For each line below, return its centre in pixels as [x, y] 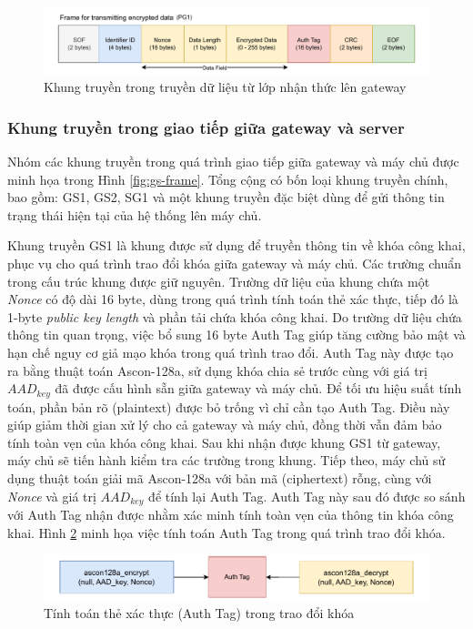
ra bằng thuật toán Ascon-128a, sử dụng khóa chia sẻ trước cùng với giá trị [217, 370]
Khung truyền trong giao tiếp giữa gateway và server [206, 127]
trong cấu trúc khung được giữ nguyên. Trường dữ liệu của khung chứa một [219, 281]
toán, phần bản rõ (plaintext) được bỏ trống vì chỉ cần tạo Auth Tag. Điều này [229, 406]
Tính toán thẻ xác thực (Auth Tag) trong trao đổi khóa [199, 613]
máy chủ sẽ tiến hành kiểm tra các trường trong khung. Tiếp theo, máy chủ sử [226, 460]
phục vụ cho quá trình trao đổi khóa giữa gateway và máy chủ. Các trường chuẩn [235, 264]
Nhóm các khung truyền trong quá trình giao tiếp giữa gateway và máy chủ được [233, 162]
